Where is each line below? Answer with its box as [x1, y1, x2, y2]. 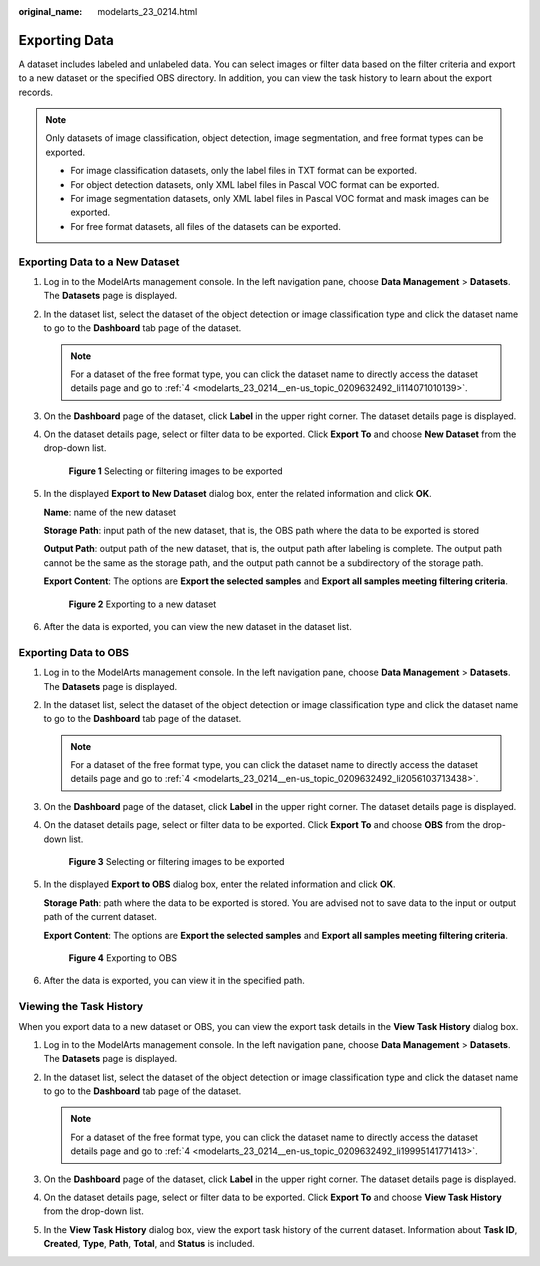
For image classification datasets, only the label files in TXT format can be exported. [70, 165, 417, 177]
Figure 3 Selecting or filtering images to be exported [68, 856, 285, 868]
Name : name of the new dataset [43, 506, 177, 518]
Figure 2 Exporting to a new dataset [68, 598, 217, 610]
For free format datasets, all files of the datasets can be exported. [70, 220, 342, 232]
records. [18, 86, 54, 98]
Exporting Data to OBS [18, 645, 130, 659]
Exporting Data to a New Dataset [18, 255, 180, 269]
